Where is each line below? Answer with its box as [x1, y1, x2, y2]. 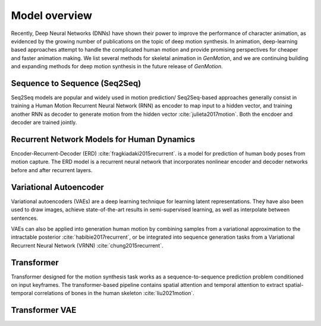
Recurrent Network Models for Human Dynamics [11, 134, 196, 144]
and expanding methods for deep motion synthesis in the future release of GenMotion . [11, 63, 223, 70]
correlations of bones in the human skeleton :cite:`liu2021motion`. [34, 290, 194, 297]
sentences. [11, 214, 39, 221]
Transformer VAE [11, 305, 77, 315]
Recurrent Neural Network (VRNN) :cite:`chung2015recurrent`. [11, 242, 163, 249]
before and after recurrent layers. [11, 166, 93, 173]
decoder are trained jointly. [11, 119, 77, 126]
